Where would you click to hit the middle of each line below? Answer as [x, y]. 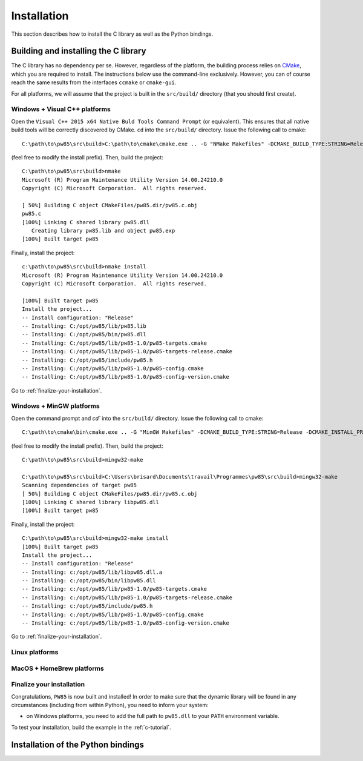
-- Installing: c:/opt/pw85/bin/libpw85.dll [89, 581]
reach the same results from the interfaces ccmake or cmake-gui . [94, 82]
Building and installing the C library [79, 51]
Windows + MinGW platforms [55, 406]
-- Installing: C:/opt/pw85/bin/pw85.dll [84, 334]
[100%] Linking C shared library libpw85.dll [91, 502]
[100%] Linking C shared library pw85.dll [86, 222]
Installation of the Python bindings [78, 744]
